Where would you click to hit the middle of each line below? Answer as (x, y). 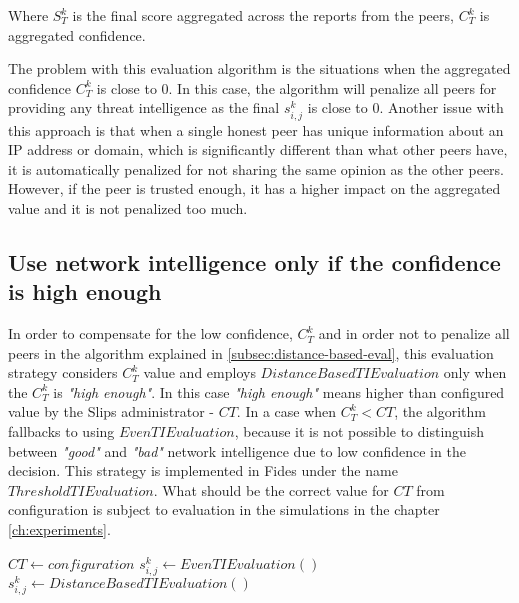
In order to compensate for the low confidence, (150, 333)
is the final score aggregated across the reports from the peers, (263, 15)
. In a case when (286, 411)
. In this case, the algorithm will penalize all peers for (332, 87)
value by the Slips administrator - (111, 411)
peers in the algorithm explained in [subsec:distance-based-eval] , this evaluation (251, 352)
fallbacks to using (61, 431)
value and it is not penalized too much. (128, 207)
